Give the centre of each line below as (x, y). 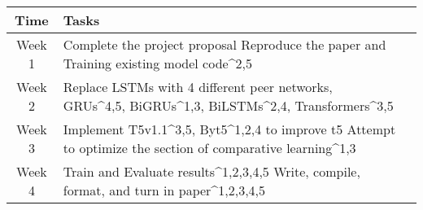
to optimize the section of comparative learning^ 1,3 (209, 148)
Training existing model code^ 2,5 (158, 63)
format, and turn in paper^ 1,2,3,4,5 (164, 190)
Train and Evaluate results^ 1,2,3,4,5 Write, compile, (211, 171)
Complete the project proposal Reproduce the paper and (225, 44)
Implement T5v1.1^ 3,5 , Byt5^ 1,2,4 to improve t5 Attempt (229, 129)
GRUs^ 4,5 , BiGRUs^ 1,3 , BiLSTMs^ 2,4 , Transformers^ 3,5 (228, 105)
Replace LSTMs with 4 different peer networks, (198, 87)
